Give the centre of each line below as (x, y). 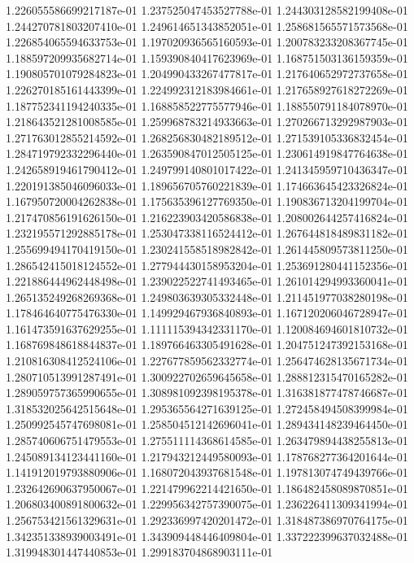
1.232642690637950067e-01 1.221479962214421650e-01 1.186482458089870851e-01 (207, 488)
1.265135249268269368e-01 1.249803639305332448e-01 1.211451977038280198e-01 (207, 297)
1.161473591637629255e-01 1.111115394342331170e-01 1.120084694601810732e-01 (207, 328)
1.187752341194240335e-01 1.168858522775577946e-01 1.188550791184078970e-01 (207, 105)
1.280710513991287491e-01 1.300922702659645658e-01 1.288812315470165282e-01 (207, 376)
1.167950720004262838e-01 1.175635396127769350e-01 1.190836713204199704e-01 (207, 201)
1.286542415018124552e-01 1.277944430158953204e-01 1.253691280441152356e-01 (207, 265)
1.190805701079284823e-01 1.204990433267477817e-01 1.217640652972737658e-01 (207, 74)
